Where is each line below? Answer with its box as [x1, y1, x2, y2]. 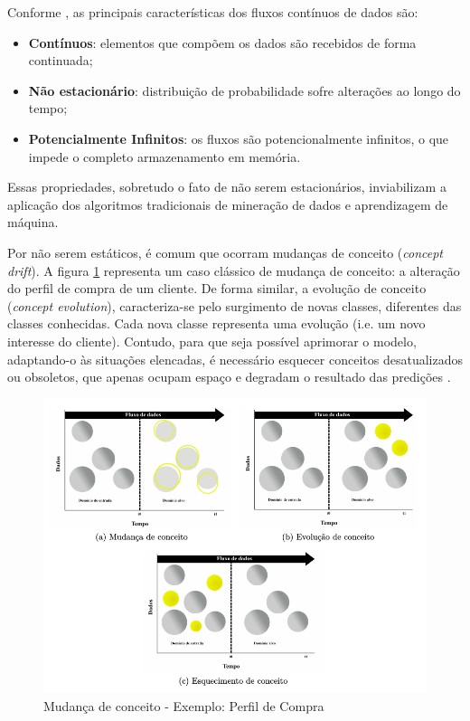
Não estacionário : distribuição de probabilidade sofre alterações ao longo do [28, 81, 461, 100]
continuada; [28, 51, 93, 70]
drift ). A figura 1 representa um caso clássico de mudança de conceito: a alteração [7, 261, 460, 280]
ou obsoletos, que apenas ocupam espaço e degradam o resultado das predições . [7, 367, 451, 386]
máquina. [7, 213, 59, 232]
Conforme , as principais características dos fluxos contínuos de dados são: [7, 3, 418, 21]
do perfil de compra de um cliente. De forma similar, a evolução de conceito [7, 279, 427, 298]
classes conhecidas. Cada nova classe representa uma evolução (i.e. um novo [7, 314, 426, 333]
